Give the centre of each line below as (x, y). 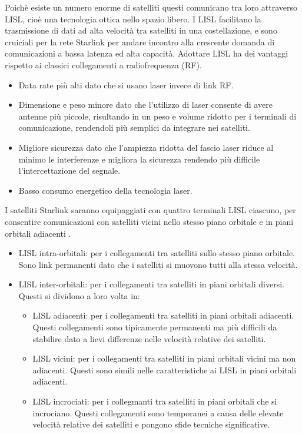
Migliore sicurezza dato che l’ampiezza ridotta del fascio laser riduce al (146, 147)
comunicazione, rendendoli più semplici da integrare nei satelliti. (134, 127)
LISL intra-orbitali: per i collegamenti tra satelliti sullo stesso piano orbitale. (157, 253)
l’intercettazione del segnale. (69, 170)
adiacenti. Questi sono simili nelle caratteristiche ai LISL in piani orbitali (165, 370)
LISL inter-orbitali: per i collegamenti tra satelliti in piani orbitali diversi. (151, 284)
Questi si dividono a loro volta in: (79, 295)
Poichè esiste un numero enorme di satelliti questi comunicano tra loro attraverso (151, 7)
